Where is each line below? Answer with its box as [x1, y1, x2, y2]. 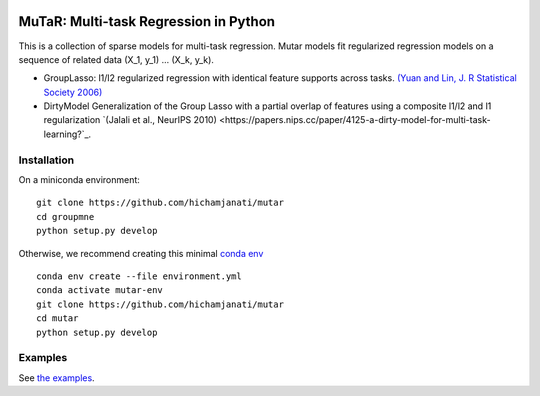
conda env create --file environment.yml [36, 270, 242, 282]
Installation [18, 153, 75, 167]
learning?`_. [43, 128, 92, 140]
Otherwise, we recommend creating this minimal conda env [18, 247, 264, 259]
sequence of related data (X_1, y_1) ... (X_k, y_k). [18, 53, 215, 65]
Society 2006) [43, 86, 103, 98]
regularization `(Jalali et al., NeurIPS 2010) [43, 114, 217, 126]
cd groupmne [36, 211, 95, 222]
